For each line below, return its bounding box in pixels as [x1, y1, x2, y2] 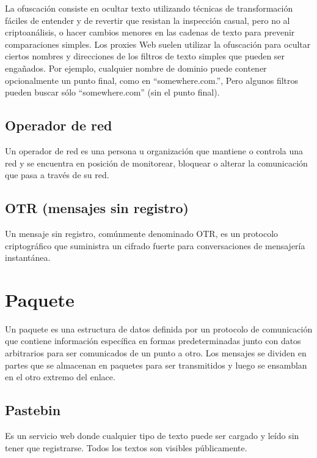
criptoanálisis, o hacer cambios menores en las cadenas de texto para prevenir [5, 26, 295, 39]
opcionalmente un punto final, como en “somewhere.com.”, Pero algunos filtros [5, 73, 299, 86]
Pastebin [5, 400, 61, 419]
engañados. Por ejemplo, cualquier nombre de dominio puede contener [5, 61, 267, 74]
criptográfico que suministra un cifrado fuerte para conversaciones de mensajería [5, 239, 305, 252]
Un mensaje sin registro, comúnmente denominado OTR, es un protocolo [5, 227, 279, 239]
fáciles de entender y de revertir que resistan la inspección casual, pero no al [5, 13, 290, 26]
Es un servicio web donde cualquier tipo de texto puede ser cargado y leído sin [5, 429, 299, 442]
